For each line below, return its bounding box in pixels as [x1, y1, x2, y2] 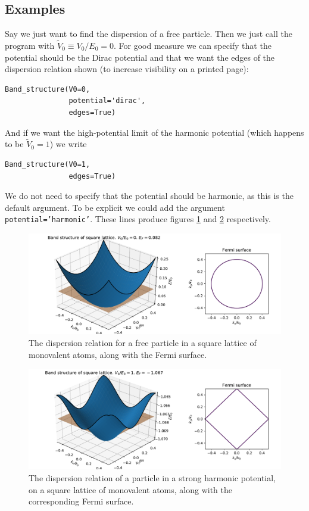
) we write [49, 138, 87, 150]
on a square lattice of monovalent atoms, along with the [29, 483, 233, 496]
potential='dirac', [68, 96, 146, 105]
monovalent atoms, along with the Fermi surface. [29, 348, 207, 360]
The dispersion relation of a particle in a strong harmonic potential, [29, 472, 276, 484]
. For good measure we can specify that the [114, 39, 271, 52]
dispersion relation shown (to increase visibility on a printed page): [5, 63, 249, 75]
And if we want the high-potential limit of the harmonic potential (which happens [5, 126, 304, 138]
